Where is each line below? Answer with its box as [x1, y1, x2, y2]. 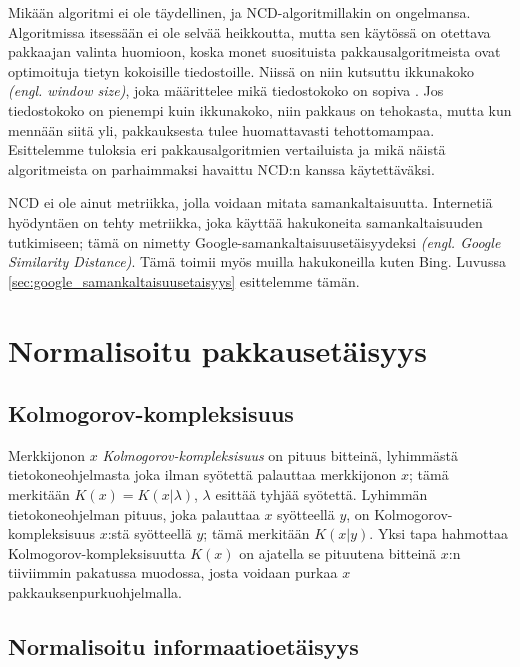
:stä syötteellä [107, 523, 192, 544]
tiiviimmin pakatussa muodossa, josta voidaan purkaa [8, 562, 338, 583]
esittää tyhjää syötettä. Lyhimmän [215, 484, 428, 505]
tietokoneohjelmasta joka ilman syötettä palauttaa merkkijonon [8, 464, 397, 485]
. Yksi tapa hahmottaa [369, 523, 508, 544]
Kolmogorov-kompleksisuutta [8, 542, 186, 563]
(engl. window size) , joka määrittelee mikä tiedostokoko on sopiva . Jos [8, 80, 444, 101]
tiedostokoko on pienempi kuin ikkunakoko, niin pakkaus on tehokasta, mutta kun [8, 99, 512, 120]
